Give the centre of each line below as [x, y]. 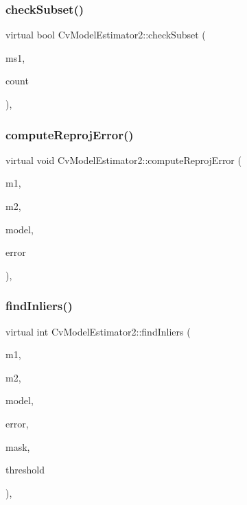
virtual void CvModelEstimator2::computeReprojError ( [123, 160]
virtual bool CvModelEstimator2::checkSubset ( [106, 35]
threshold [25, 470]
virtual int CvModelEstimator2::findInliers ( [98, 331]
